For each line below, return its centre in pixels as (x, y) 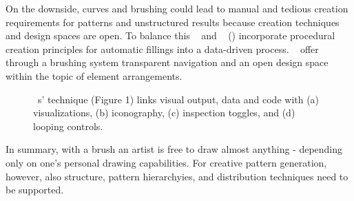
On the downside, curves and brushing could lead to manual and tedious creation (177, 8)
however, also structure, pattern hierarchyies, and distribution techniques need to (177, 176)
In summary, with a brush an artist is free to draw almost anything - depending (174, 149)
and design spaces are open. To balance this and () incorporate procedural (170, 35)
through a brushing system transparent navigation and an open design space (167, 62)
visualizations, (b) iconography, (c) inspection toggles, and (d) (164, 113)
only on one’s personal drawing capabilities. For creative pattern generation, (166, 162)
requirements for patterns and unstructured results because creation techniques (173, 22)
